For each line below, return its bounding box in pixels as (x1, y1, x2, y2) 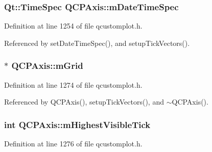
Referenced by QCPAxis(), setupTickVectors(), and (4, 96, 164, 107)
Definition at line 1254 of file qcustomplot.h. (4, 20, 143, 31)
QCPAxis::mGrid (11, 59, 83, 72)
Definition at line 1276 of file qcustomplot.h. (4, 138, 143, 149)
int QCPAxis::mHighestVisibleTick (4, 118, 151, 131)
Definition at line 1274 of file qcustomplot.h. (4, 79, 143, 90)
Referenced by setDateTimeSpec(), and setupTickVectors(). (4, 37, 190, 48)
